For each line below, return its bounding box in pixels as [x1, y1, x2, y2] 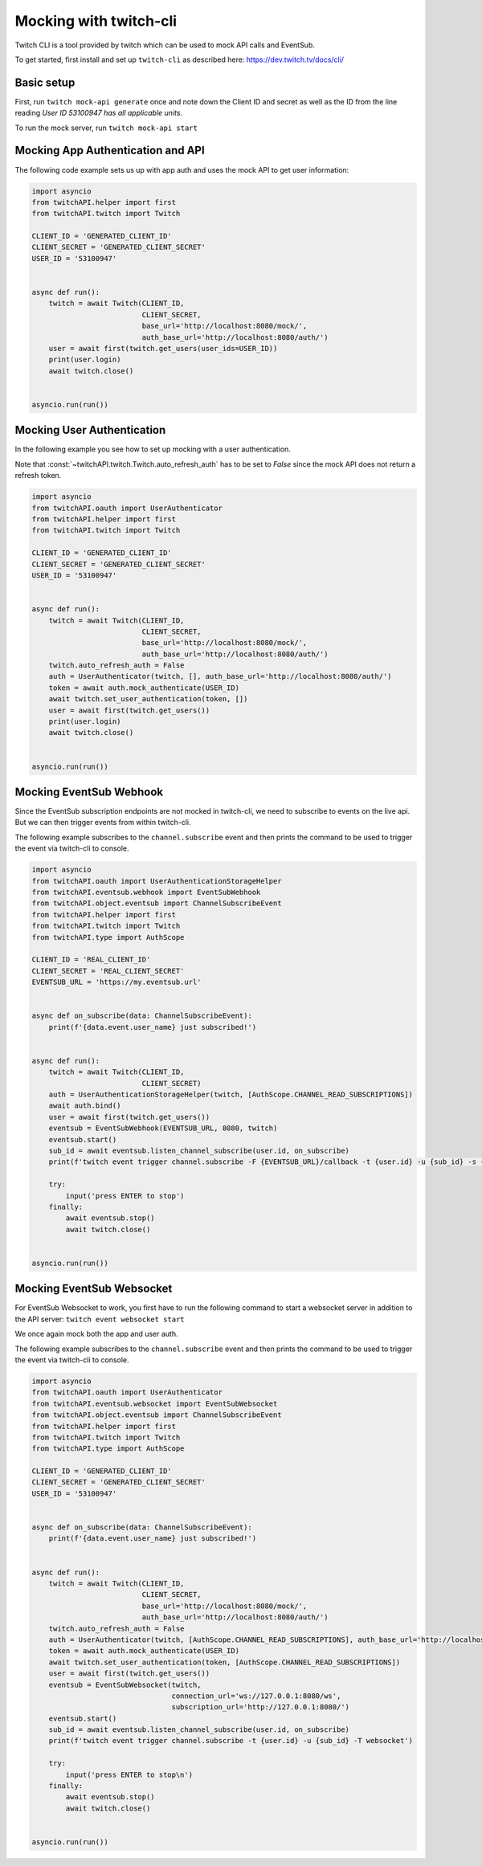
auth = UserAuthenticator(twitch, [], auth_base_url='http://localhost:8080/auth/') [48, 672, 393, 681]
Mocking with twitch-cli [14, 12, 177, 30]
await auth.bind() [48, 1101, 121, 1110]
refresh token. [14, 471, 62, 480]
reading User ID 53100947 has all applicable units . [14, 108, 183, 118]
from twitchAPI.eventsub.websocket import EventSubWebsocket [31, 1398, 278, 1408]
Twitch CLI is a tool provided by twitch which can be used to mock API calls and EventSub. [14, 40, 315, 50]
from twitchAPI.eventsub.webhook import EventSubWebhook [31, 888, 261, 897]
